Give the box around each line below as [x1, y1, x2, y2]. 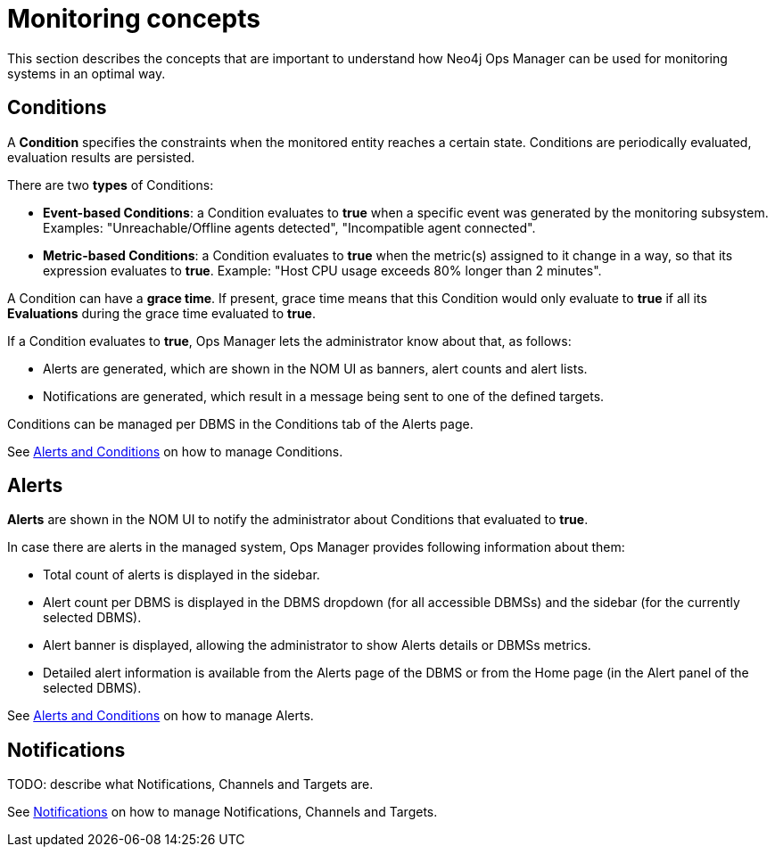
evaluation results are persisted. [7, 149, 195, 165]
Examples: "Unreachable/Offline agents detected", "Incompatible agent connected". [43, 219, 536, 235]
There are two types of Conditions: [7, 177, 214, 193]
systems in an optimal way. [7, 65, 166, 81]
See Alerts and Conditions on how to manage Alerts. [7, 708, 314, 724]
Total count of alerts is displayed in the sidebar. [43, 567, 320, 583]
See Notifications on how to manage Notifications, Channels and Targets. [7, 804, 438, 820]
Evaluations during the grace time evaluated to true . [7, 305, 316, 321]
